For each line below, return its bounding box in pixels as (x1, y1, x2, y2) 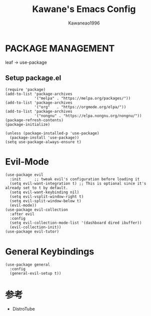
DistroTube (12, 306, 35, 312)
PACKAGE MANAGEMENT (5, 42, 115, 54)
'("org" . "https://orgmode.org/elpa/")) (34, 104, 126, 109)
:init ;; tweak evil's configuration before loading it (9, 177, 140, 182)
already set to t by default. (5, 186, 68, 191)
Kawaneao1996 (68, 20, 100, 26)
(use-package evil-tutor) (5, 229, 59, 234)
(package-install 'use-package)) (9, 135, 79, 140)
